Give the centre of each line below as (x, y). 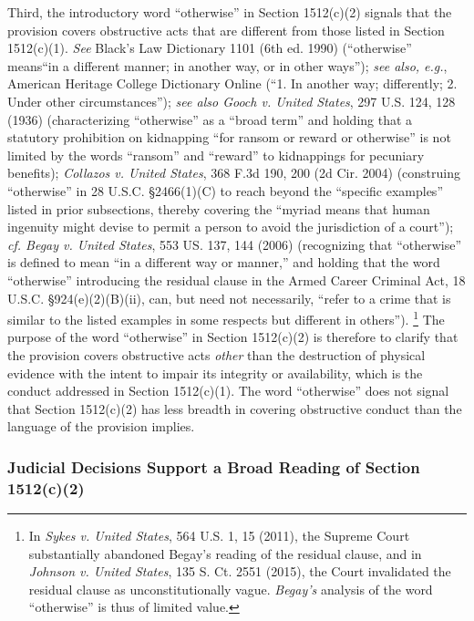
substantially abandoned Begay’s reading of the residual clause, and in (225, 553)
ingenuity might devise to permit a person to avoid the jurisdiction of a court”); (231, 227)
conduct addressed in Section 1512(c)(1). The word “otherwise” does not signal (228, 391)
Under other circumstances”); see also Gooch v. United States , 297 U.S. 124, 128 (232, 101)
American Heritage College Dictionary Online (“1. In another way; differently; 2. (232, 83)
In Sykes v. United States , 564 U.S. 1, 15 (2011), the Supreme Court (219, 536)
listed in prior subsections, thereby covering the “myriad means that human (219, 208)
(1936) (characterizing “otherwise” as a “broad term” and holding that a (210, 119)
